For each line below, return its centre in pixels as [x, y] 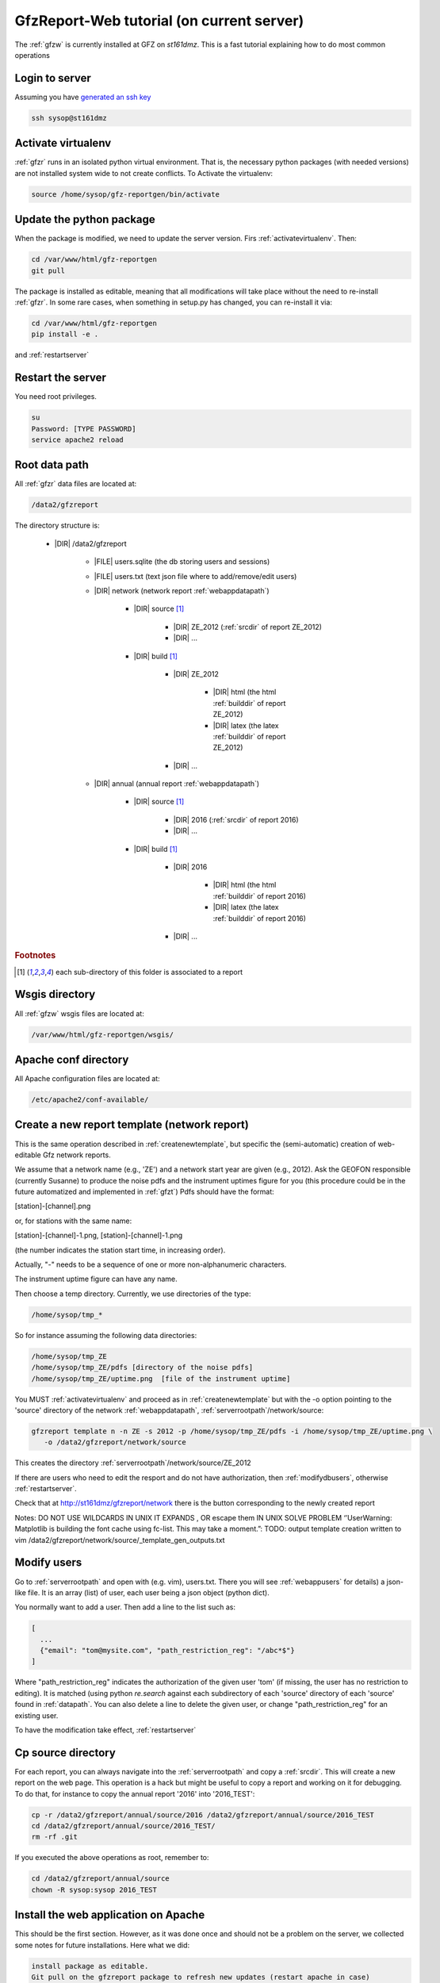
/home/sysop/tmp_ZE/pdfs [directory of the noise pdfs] [142, 1367]
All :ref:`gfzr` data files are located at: [76, 484]
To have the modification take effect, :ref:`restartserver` [105, 1730]
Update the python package [85, 219]
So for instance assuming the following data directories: [106, 1335]
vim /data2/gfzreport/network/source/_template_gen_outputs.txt [120, 1540]
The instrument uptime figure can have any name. [96, 1279]
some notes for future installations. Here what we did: [102, 1945]
